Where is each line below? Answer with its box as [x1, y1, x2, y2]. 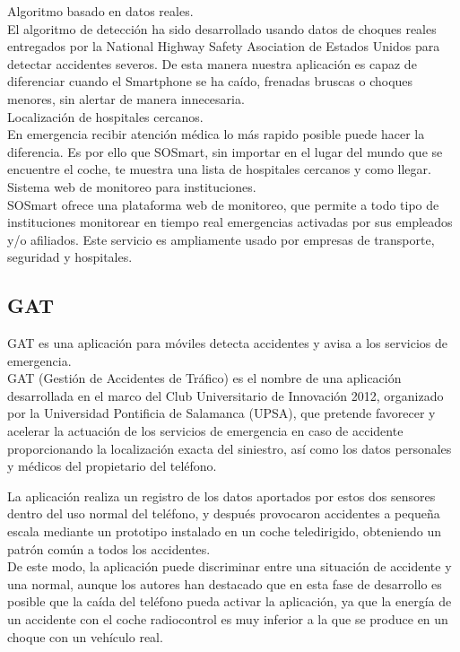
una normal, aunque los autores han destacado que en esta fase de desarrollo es [7, 574, 442, 593]
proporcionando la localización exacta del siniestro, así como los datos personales [7, 439, 452, 457]
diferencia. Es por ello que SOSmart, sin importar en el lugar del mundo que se [7, 142, 443, 161]
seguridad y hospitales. [7, 248, 133, 266]
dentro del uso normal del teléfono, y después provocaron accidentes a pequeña [7, 504, 440, 523]
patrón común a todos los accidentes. [7, 539, 211, 558]
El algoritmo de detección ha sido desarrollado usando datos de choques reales [7, 19, 437, 38]
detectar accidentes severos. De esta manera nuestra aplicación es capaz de [7, 54, 417, 73]
